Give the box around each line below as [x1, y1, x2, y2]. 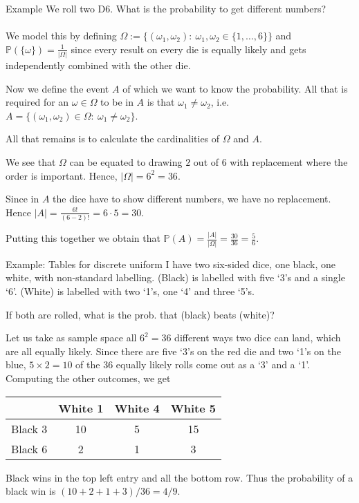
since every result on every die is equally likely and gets [71, 41, 306, 56]
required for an [6, 95, 69, 109]
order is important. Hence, [6, 168, 118, 182]
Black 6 [11, 440, 48, 457]
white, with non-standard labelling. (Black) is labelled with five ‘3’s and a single [6, 270, 345, 285]
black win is [6, 484, 56, 498]
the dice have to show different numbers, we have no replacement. [53, 191, 331, 206]
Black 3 [11, 420, 48, 437]
